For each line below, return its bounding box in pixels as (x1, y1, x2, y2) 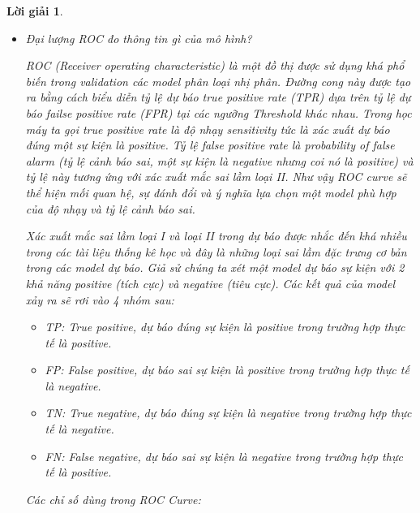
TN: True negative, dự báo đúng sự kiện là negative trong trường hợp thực (45, 404, 412, 421)
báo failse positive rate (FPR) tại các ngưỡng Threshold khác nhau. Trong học (25, 104, 412, 121)
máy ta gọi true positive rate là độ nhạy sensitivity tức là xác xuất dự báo (25, 120, 390, 137)
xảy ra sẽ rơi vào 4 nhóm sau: (25, 291, 174, 308)
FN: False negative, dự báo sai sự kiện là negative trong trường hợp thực (45, 447, 403, 464)
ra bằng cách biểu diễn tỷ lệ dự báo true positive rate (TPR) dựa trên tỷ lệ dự (25, 88, 411, 106)
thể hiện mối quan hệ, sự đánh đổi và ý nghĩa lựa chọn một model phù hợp (25, 183, 396, 200)
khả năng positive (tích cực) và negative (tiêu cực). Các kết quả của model (25, 274, 395, 291)
